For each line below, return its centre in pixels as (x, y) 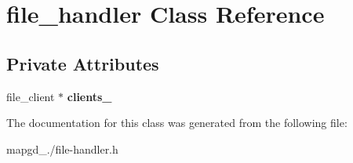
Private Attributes (83, 63)
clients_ (89, 96)
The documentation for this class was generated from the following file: (177, 123)
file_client (31, 96)
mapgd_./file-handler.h (62, 149)
